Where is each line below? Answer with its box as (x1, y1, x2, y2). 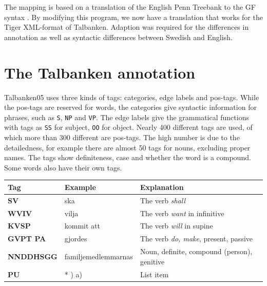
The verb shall (140, 195, 186, 205)
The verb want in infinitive (140, 207, 224, 218)
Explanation (140, 181, 184, 192)
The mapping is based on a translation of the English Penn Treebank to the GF (4, 2, 256, 12)
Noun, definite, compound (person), (140, 246, 253, 257)
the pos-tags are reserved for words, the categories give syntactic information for (4, 102, 257, 112)
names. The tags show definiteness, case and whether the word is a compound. (4, 152, 251, 163)
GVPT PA (8, 233, 46, 244)
